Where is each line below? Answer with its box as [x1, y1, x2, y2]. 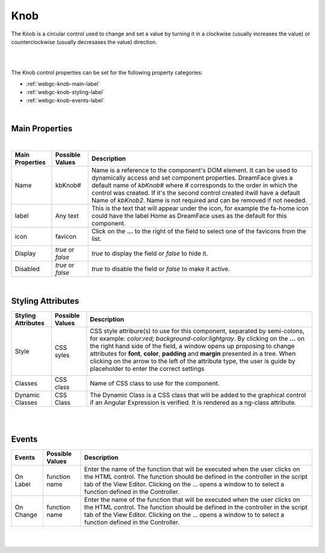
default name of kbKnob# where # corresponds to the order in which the [91, 181, 298, 189]
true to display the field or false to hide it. [91, 249, 208, 257]
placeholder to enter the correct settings [90, 364, 205, 373]
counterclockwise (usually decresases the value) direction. [11, 38, 158, 45]
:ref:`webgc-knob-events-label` [26, 97, 105, 104]
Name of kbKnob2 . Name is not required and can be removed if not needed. [91, 196, 307, 204]
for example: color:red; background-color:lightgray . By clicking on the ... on [90, 334, 305, 343]
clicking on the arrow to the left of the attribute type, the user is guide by [90, 357, 296, 365]
